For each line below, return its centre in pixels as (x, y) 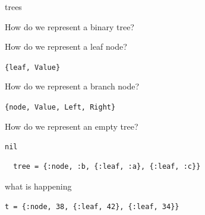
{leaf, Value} (33, 67)
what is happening (38, 186)
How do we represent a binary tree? (70, 26)
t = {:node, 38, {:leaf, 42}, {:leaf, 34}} (92, 207)
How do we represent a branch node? (72, 86)
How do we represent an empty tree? (72, 126)
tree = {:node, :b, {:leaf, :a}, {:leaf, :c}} (107, 166)
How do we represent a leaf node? (66, 46)
